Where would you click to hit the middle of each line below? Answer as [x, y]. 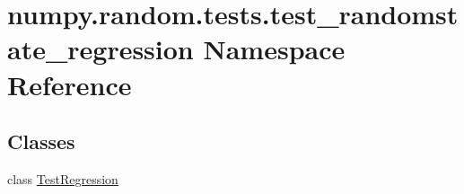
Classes [41, 141]
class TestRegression [63, 178]
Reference [70, 84]
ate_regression [101, 49]
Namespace [274, 49]
